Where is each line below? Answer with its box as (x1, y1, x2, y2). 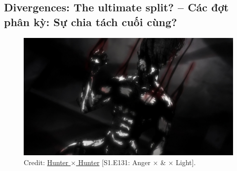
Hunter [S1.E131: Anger (78, 157, 151, 167)
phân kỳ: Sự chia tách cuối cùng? (4, 14, 177, 29)
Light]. (176, 157, 196, 167)
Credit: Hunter (24, 157, 69, 167)
